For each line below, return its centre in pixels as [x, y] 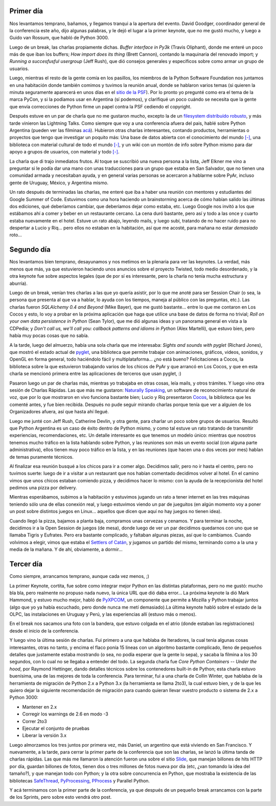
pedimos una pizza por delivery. [43, 488]
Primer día [26, 11]
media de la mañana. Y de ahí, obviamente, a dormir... [66, 549]
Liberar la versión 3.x [44, 735]
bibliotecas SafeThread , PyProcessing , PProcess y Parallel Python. [80, 780]
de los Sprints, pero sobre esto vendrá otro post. [61, 797]
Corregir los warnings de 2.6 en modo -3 [65, 714]
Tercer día [26, 564]
